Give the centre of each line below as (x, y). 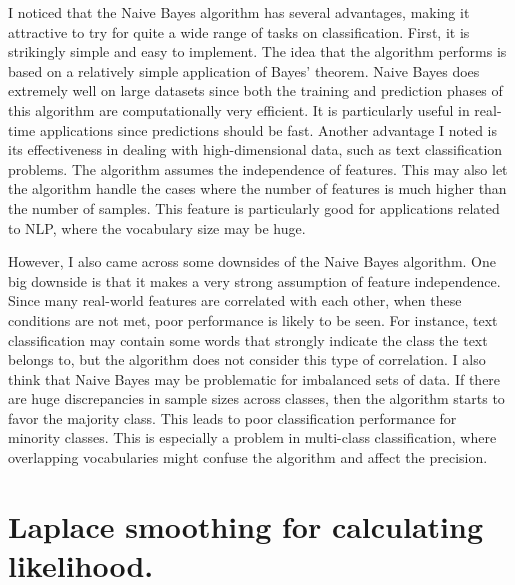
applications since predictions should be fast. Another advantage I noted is (268, 129)
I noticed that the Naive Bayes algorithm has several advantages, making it (239, 12)
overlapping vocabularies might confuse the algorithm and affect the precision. (248, 457)
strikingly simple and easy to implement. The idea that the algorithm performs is (257, 51)
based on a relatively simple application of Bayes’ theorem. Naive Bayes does (244, 70)
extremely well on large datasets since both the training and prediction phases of (255, 90)
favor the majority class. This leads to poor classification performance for (232, 417)
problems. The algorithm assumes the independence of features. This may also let (258, 168)
